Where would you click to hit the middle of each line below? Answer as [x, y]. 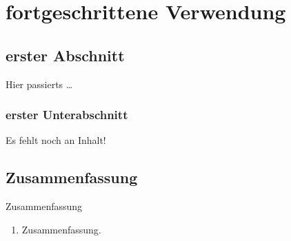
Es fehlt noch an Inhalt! [56, 140]
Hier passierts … [39, 84]
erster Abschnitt [65, 55]
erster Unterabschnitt [67, 115]
